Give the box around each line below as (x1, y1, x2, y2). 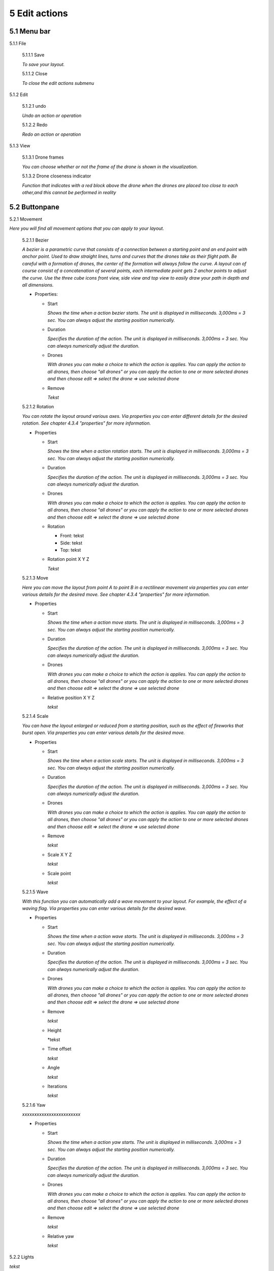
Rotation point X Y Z (47, 556, 90, 562)
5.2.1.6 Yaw (22, 1102, 46, 1108)
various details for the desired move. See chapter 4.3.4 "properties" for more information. (22, 591, 210, 597)
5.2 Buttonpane (9, 202, 59, 211)
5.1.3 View (9, 142, 30, 148)
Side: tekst (60, 539, 83, 546)
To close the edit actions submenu (22, 80, 94, 86)
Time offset (47, 1046, 72, 1052)
